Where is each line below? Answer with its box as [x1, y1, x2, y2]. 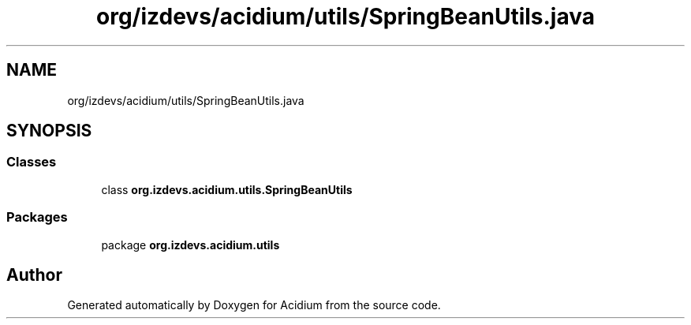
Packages [6, 209, 68, 226]
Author [6, 264, 62, 285]
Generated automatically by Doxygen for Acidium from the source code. [67, 298, 441, 312]
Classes [6, 154, 57, 170]
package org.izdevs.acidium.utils [101, 237, 280, 252]
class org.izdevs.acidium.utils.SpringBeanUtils [101, 182, 353, 196]
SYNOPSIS [6, 121, 92, 141]
